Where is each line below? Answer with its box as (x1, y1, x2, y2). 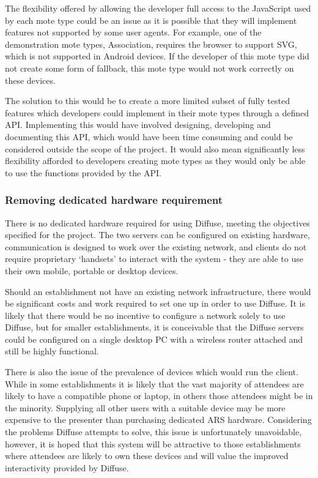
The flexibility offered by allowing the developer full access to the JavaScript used (5, 2, 311, 14)
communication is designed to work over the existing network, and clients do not (5, 240, 307, 253)
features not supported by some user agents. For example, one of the (5, 26, 262, 39)
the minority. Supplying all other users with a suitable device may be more (5, 401, 286, 414)
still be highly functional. (5, 345, 99, 357)
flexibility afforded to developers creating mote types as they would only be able (5, 154, 306, 167)
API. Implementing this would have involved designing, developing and (5, 118, 271, 131)
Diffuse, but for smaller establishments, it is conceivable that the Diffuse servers (5, 321, 304, 334)
